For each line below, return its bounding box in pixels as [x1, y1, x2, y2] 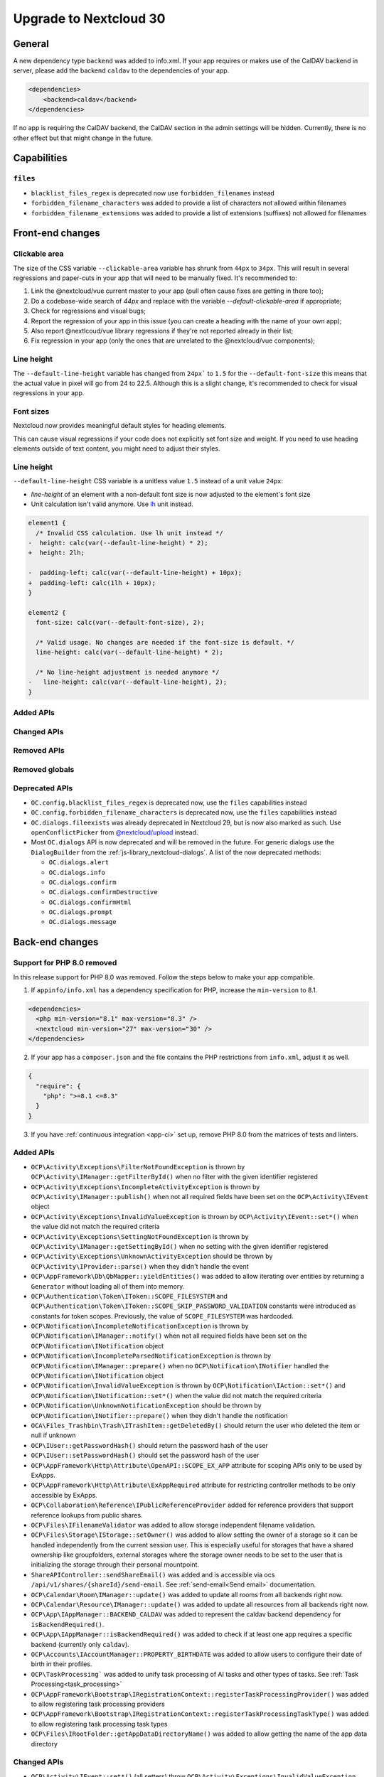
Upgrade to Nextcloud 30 [13, 11, 166, 26]
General [13, 38, 50, 50]
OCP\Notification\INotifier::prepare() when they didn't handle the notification [31, 1411, 288, 1419]
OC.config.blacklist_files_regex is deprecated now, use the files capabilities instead [31, 798, 307, 807]
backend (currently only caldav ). [31, 1640, 129, 1648]
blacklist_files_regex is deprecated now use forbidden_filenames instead [31, 188, 275, 197]
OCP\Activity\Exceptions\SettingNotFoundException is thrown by [31, 1232, 249, 1240]
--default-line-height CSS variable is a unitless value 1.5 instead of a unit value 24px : [13, 477, 284, 485]
